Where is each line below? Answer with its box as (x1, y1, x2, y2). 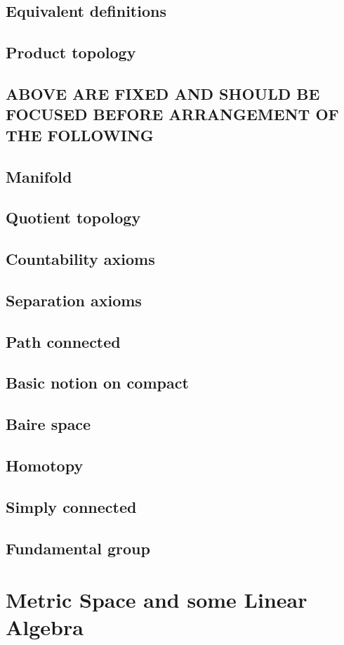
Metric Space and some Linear (6, 585, 307, 614)
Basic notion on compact (6, 372, 189, 393)
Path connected (6, 330, 121, 352)
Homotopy (6, 454, 84, 476)
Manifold (6, 165, 72, 187)
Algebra (6, 613, 84, 641)
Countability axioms (6, 248, 155, 270)
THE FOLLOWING (6, 124, 154, 145)
